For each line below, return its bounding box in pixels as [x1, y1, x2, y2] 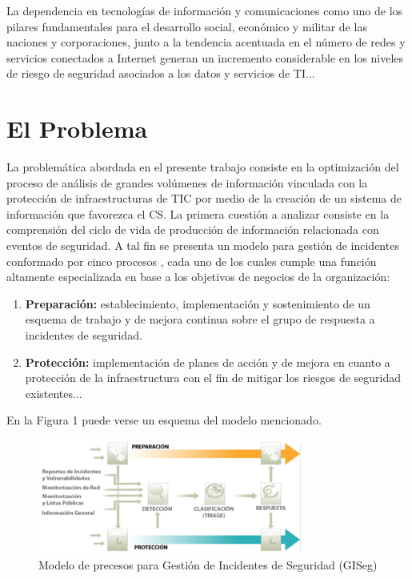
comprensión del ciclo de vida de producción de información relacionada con [6, 221, 379, 238]
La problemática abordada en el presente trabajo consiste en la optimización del [6, 159, 399, 175]
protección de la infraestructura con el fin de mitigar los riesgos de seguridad [25, 369, 402, 386]
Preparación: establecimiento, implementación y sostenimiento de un [25, 295, 370, 312]
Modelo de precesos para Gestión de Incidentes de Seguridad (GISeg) [38, 556, 378, 573]
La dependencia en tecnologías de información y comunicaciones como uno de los [6, 2, 403, 18]
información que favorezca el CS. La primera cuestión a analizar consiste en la [6, 205, 390, 222]
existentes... [25, 384, 82, 401]
